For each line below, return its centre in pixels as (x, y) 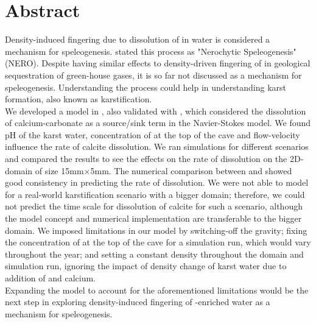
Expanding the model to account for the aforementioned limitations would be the (157, 290)
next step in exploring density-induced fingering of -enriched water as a (138, 302)
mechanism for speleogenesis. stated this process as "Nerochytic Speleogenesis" (151, 51)
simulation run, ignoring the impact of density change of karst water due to (146, 266)
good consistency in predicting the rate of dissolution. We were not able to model (157, 182)
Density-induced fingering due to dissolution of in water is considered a (138, 39)
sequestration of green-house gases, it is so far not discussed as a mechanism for (153, 75)
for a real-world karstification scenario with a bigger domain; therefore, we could (155, 194)
